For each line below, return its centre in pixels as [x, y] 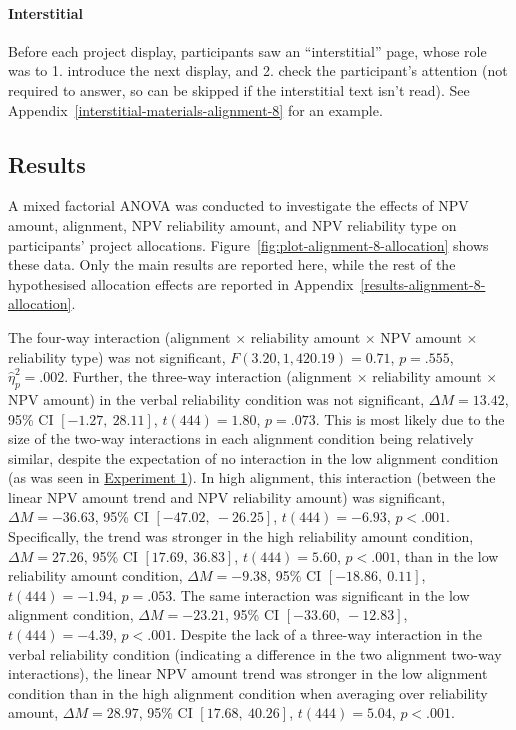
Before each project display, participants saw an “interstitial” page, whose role [247, 50]
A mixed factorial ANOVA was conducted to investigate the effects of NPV [238, 205]
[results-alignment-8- [423, 283]
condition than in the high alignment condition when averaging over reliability [248, 692]
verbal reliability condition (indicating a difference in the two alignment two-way [255, 653]
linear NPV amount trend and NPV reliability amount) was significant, [227, 496]
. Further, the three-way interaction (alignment [208, 376]
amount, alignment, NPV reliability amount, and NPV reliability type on [232, 224]
